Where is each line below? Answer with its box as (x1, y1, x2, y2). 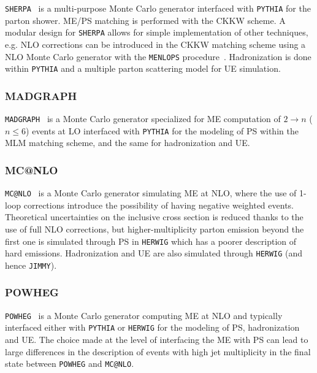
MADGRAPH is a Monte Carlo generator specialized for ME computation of (5, 112, 281, 125)
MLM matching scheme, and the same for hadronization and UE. (5, 136, 250, 149)
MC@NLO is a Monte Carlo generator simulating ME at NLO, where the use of (5, 186, 297, 199)
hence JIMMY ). (5, 258, 57, 271)
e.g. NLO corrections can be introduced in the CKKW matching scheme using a (5, 37, 306, 50)
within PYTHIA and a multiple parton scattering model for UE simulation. (5, 62, 281, 75)
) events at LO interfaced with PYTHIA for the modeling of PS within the (26, 124, 299, 137)
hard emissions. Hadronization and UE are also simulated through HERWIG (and (5, 247, 303, 260)
